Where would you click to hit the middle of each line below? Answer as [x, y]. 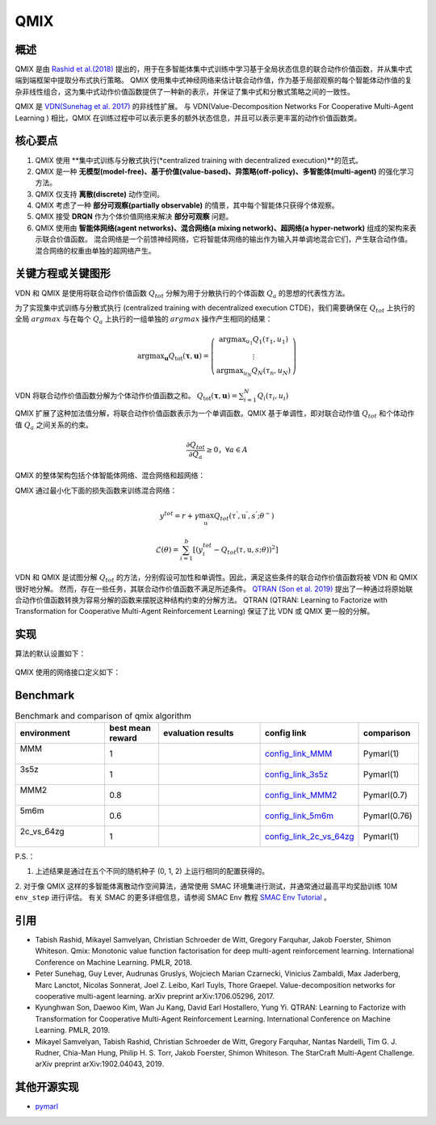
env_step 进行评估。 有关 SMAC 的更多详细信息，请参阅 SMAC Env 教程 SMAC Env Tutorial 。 [173, 897]
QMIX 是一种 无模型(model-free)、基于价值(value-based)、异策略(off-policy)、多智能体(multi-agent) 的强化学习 [225, 171]
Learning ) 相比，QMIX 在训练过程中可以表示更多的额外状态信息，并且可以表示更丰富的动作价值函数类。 [188, 118]
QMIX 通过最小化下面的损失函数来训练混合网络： [96, 490]
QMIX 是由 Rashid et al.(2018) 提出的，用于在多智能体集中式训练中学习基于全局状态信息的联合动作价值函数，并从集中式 [214, 69]
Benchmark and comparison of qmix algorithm [103, 716]
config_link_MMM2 [301, 795]
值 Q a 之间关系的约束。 [54, 426]
